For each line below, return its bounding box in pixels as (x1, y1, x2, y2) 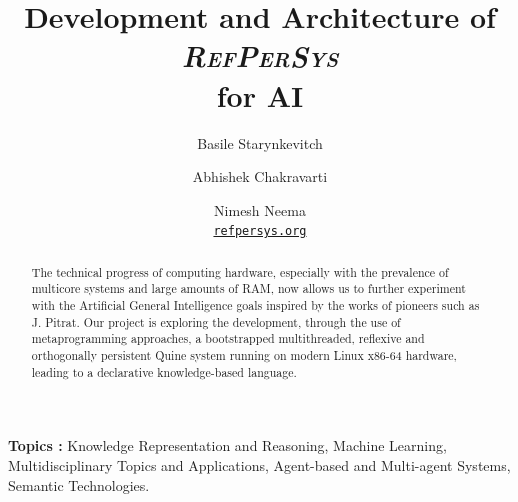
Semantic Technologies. (8, 474, 150, 495)
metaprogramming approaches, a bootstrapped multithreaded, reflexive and (31, 330, 425, 347)
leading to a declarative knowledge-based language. (31, 363, 297, 380)
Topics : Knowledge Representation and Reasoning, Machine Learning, (8, 435, 447, 456)
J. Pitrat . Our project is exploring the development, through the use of (31, 313, 401, 330)
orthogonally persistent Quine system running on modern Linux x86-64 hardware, (31, 347, 457, 364)
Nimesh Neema (214, 199, 306, 220)
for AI (216, 74, 304, 115)
